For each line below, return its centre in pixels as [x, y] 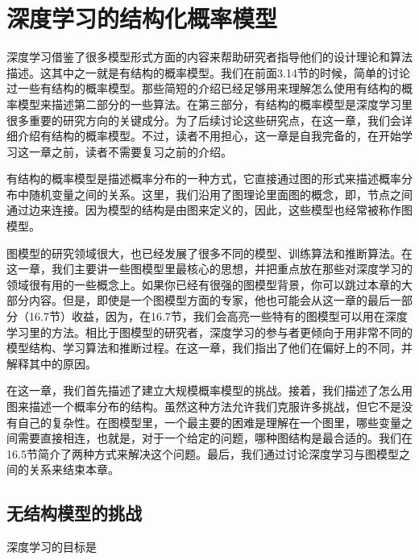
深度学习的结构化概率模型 [142, 18]
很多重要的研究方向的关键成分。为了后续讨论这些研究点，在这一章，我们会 [204, 120]
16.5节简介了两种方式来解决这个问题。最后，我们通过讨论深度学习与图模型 [203, 453]
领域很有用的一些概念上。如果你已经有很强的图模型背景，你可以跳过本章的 [204, 284]
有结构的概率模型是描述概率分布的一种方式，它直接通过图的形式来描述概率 [204, 178]
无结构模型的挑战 [74, 513]
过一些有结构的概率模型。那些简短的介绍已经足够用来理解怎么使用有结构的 [204, 88]
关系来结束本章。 [74, 469]
